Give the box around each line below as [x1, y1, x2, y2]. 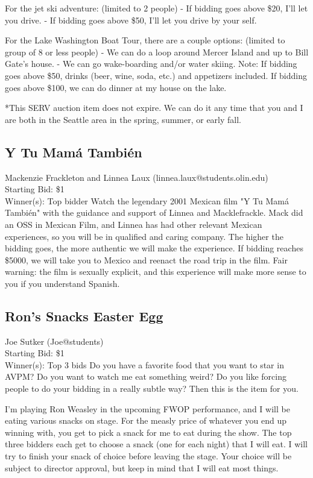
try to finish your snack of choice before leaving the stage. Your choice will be [5, 450, 292, 462]
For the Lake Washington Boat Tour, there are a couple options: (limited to [5, 34, 285, 46]
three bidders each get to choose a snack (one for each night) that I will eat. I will [5, 438, 308, 450]
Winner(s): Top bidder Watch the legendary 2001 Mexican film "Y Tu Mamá [5, 194, 289, 207]
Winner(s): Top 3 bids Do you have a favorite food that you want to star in [5, 358, 284, 371]
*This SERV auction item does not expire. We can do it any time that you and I [5, 101, 303, 114]
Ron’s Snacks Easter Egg [5, 306, 163, 325]
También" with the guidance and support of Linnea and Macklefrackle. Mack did [5, 206, 303, 219]
